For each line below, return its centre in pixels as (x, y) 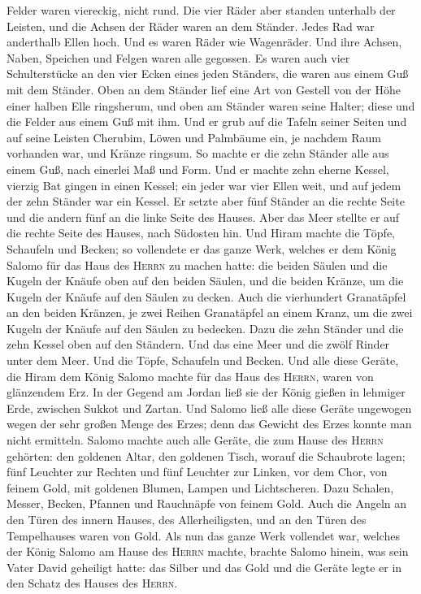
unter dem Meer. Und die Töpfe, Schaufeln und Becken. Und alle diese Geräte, (203, 360)
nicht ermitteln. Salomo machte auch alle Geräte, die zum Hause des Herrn (195, 440)
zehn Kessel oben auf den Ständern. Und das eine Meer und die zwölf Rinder (198, 344)
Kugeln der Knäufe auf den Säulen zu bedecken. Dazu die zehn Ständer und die (205, 328)
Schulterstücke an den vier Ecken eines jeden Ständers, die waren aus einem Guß (208, 74)
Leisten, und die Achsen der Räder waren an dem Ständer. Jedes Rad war (191, 26)
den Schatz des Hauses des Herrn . (92, 583)
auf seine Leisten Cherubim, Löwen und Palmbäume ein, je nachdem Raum (194, 137)
